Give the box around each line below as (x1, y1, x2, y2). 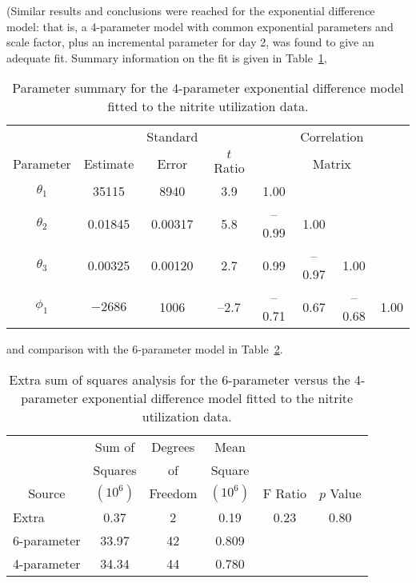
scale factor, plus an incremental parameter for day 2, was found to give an (6, 34, 374, 50)
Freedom (149, 484, 198, 503)
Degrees (151, 437, 195, 456)
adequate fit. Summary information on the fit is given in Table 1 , (6, 49, 327, 66)
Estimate (83, 154, 134, 174)
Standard (146, 127, 198, 146)
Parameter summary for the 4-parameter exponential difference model (12, 78, 404, 98)
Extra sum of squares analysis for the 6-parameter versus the (9, 369, 350, 389)
